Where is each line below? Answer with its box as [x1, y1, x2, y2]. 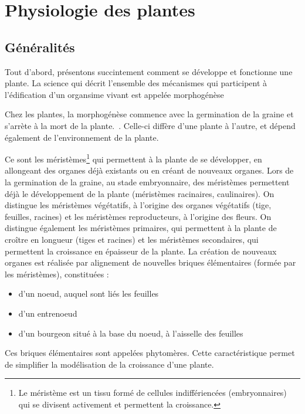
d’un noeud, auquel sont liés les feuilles [18, 287, 159, 300]
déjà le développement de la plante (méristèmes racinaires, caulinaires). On [5, 187, 274, 199]
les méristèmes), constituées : [5, 267, 109, 280]
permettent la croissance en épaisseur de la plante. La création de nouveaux [5, 245, 277, 257]
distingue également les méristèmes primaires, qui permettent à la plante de [5, 222, 277, 234]
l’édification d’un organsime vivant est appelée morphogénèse [5, 88, 224, 100]
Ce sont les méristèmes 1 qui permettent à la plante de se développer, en [5, 151, 262, 165]
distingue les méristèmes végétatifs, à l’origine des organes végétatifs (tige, [5, 199, 272, 211]
